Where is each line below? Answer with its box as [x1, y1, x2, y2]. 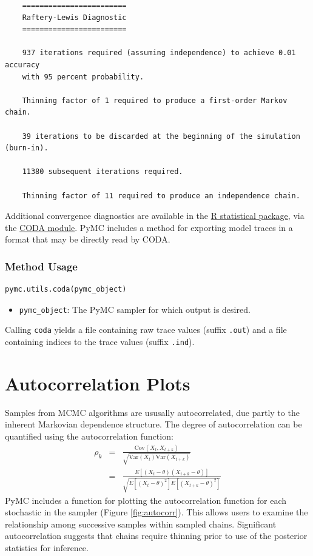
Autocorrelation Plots [5, 370, 190, 395]
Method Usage [5, 258, 78, 273]
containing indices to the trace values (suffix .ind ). [5, 335, 195, 347]
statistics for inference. [5, 541, 89, 554]
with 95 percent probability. [22, 72, 144, 81]
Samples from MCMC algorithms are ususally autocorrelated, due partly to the [5, 406, 300, 418]
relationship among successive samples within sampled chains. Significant [5, 517, 277, 530]
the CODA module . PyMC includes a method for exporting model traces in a [5, 221, 293, 233]
